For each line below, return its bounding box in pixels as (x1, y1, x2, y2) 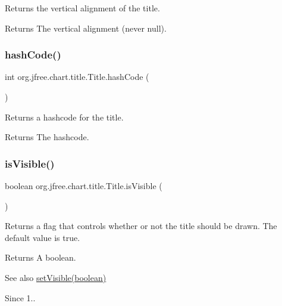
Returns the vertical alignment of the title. (5, 2, 160, 14)
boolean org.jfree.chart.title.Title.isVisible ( (5, 180, 162, 191)
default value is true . (5, 231, 80, 243)
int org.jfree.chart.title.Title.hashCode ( (5, 70, 149, 83)
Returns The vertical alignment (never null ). (5, 21, 167, 34)
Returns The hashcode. (5, 131, 89, 143)
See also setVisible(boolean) (5, 271, 106, 283)
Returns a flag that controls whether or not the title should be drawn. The (5, 220, 277, 232)
